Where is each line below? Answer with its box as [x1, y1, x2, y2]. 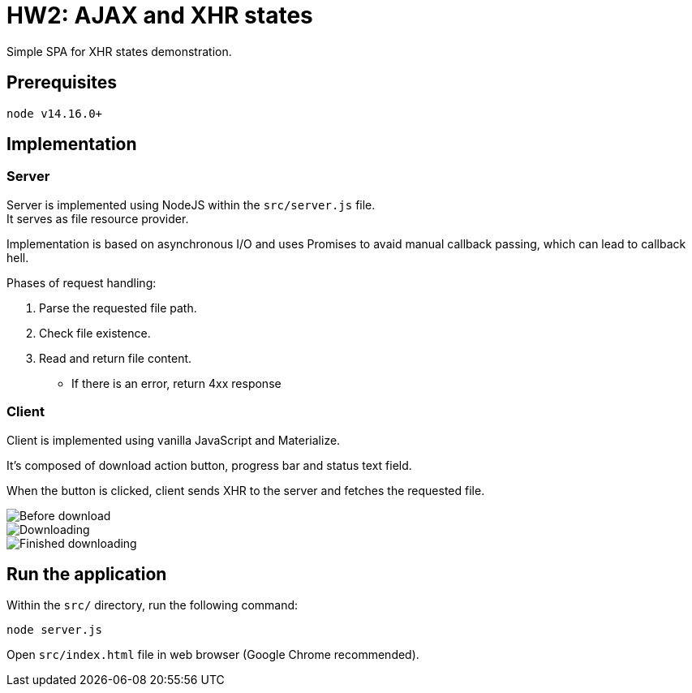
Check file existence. [39, 325, 151, 340]
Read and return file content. [39, 351, 192, 365]
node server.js [6, 623, 103, 637]
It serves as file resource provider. [6, 211, 189, 226]
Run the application [6, 563, 167, 584]
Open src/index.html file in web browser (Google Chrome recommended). [6, 648, 419, 662]
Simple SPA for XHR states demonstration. [6, 44, 232, 58]
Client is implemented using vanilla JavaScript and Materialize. [6, 433, 341, 447]
